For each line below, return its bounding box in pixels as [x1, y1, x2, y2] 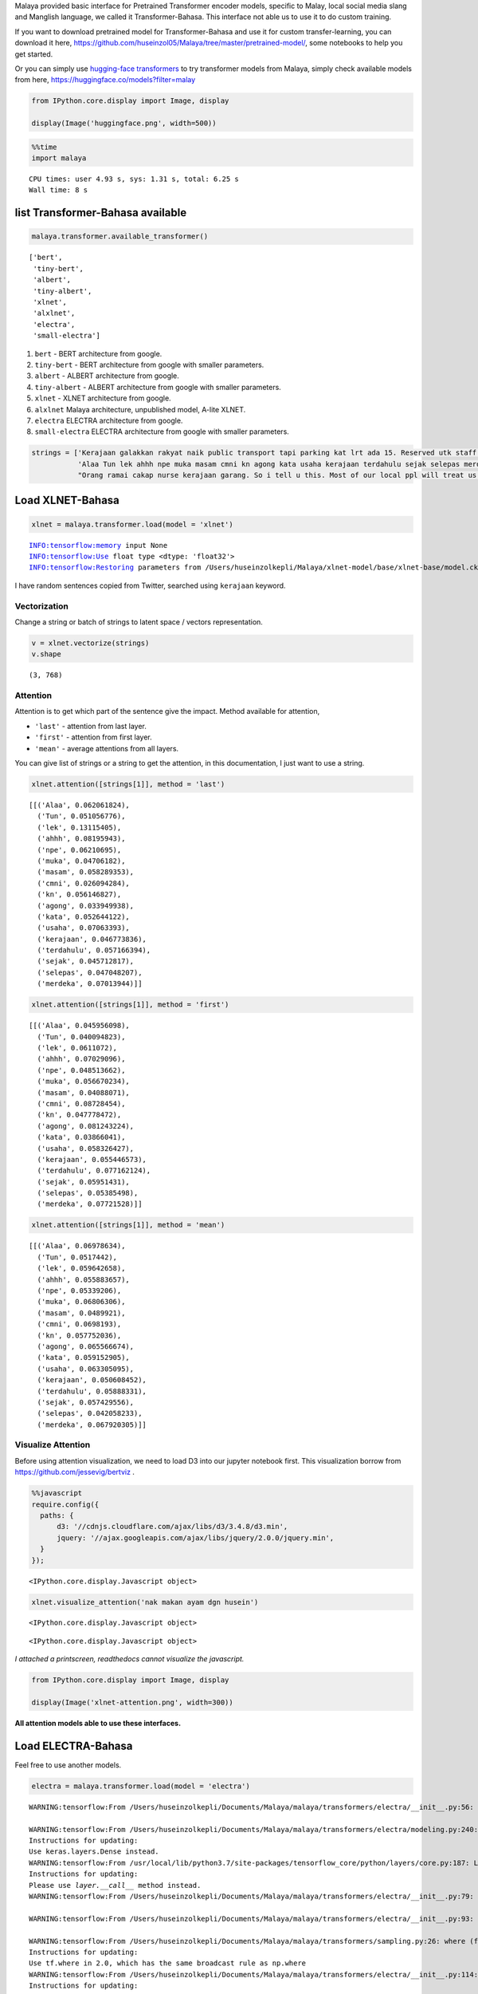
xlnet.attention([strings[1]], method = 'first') [31, 1000, 229, 1009]
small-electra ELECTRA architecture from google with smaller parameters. [34, 427, 290, 436]
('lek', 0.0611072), [37, 1043, 118, 1052]
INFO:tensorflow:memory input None [29, 541, 168, 550]
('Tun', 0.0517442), [37, 1252, 118, 1262]
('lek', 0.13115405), [37, 822, 122, 832]
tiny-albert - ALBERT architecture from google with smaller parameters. [34, 382, 282, 392]
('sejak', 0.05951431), [37, 1177, 131, 1186]
